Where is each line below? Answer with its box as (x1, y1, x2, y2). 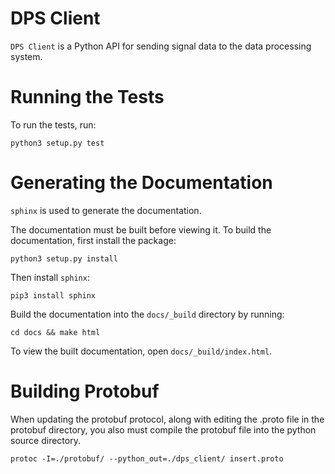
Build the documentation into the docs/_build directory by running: (10, 308, 285, 320)
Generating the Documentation (10, 172, 273, 194)
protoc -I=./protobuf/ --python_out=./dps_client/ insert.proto (10, 453, 284, 464)
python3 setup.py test (10, 138, 105, 148)
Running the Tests (10, 86, 165, 109)
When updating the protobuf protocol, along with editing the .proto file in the (10, 413, 325, 425)
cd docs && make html (10, 327, 101, 337)
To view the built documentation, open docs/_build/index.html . (10, 345, 273, 357)
